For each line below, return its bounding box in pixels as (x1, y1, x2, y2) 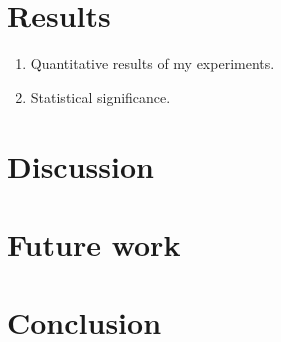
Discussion (7, 145, 154, 186)
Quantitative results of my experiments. (30, 53, 275, 74)
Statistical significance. (30, 86, 171, 107)
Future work (7, 223, 181, 264)
